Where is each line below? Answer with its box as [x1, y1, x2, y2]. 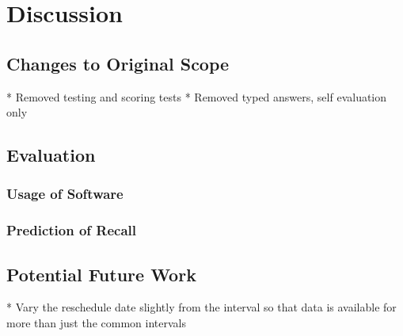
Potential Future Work [6, 262, 196, 286]
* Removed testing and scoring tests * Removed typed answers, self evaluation [6, 88, 387, 105]
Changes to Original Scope [6, 51, 230, 75]
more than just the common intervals [6, 315, 186, 331]
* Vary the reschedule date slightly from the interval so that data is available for [6, 299, 397, 315]
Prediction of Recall [6, 220, 137, 240]
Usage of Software [6, 184, 124, 204]
